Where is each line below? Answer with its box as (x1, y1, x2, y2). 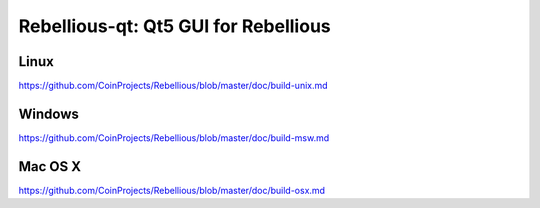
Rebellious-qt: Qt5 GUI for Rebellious (18, 15, 331, 37)
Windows (18, 105, 79, 122)
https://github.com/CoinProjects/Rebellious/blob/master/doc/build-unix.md (18, 80, 329, 92)
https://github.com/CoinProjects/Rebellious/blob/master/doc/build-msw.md (18, 131, 330, 144)
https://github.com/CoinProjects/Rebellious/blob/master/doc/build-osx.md (18, 184, 325, 196)
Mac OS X (18, 158, 82, 175)
